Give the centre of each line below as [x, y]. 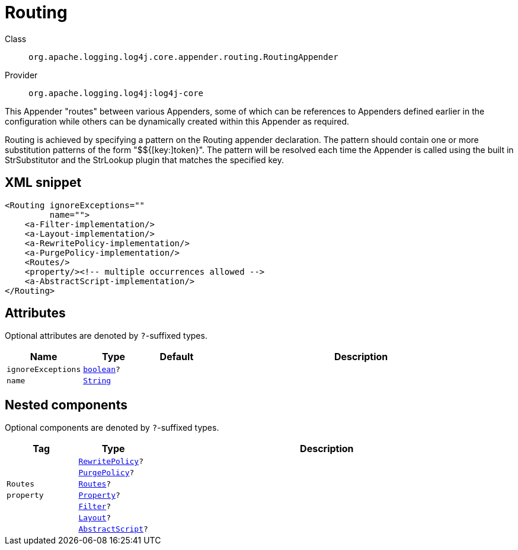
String [97, 381]
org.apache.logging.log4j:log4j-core [116, 93]
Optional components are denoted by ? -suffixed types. [112, 428]
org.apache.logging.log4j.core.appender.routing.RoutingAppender [183, 57]
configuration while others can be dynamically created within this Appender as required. [177, 121]
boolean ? [102, 370]
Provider [21, 75]
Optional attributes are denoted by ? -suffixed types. [106, 336]
